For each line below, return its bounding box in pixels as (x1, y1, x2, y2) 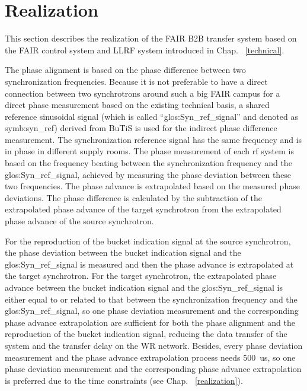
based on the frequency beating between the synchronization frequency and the (5, 157, 292, 169)
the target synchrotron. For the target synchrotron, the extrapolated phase (5, 269, 277, 282)
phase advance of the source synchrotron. (5, 215, 154, 227)
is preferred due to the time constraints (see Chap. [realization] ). (5, 374, 243, 386)
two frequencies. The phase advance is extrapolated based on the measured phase (5, 180, 300, 192)
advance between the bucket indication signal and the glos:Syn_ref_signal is (5, 281, 283, 293)
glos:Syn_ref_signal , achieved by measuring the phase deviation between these (5, 168, 292, 180)
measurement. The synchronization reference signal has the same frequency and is (5, 133, 302, 145)
